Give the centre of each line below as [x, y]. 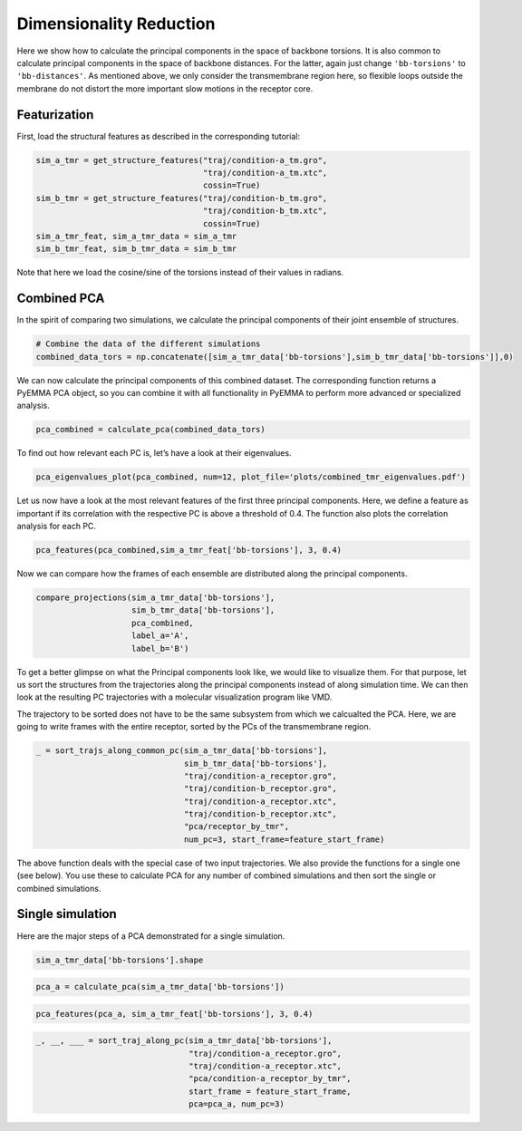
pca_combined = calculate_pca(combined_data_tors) [151, 430]
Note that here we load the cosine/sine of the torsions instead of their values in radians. [180, 273]
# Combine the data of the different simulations [148, 344]
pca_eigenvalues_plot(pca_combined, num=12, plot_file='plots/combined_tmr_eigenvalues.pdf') [251, 477]
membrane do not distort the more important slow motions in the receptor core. [165, 88]
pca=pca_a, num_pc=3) [237, 1104]
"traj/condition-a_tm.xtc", [265, 173]
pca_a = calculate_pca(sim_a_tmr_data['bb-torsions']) [160, 987]
